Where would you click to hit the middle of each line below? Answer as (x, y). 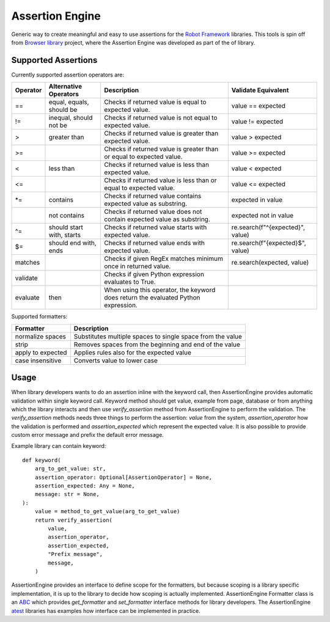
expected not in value (262, 216)
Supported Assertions (54, 60)
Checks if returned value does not (153, 212)
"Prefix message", (75, 554)
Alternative (65, 87)
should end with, (73, 243)
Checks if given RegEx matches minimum (163, 258)
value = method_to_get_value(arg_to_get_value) (107, 511)
